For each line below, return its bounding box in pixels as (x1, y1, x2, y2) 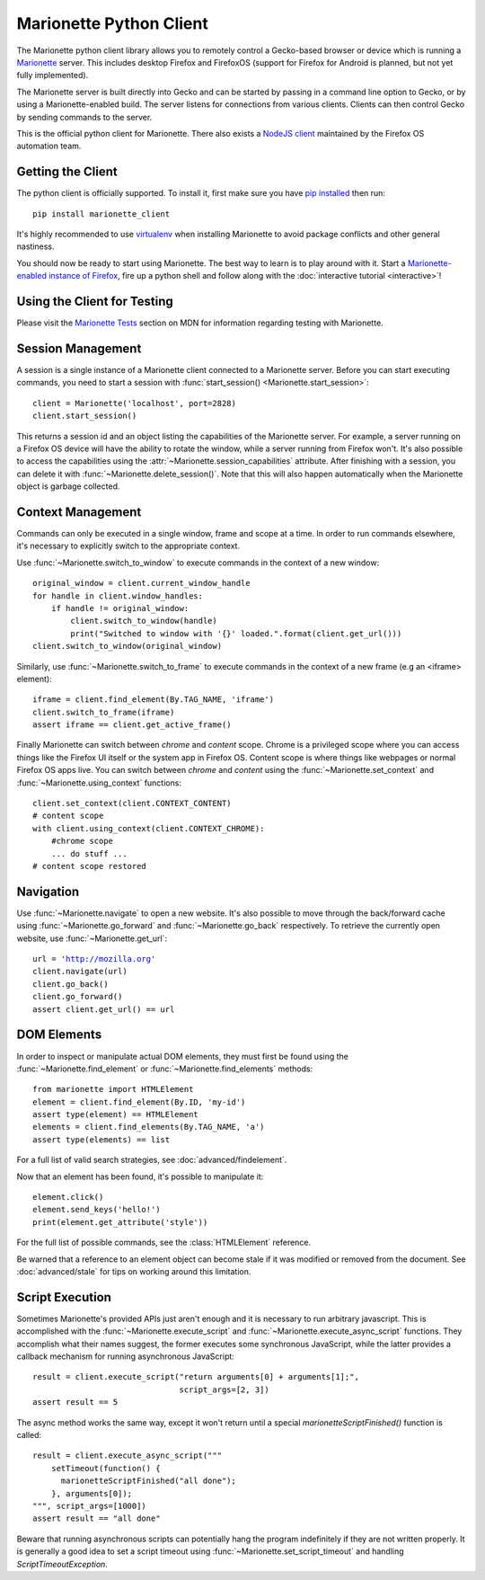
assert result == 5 (32, 1398, 119, 1407)
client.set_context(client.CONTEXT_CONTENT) (32, 798, 233, 809)
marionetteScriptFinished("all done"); (60, 1476, 237, 1487)
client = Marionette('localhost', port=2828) (32, 398, 237, 408)
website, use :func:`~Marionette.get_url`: (16, 933, 168, 944)
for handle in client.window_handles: (32, 590, 204, 601)
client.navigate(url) (32, 966, 128, 977)
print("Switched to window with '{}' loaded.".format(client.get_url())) (70, 628, 402, 638)
